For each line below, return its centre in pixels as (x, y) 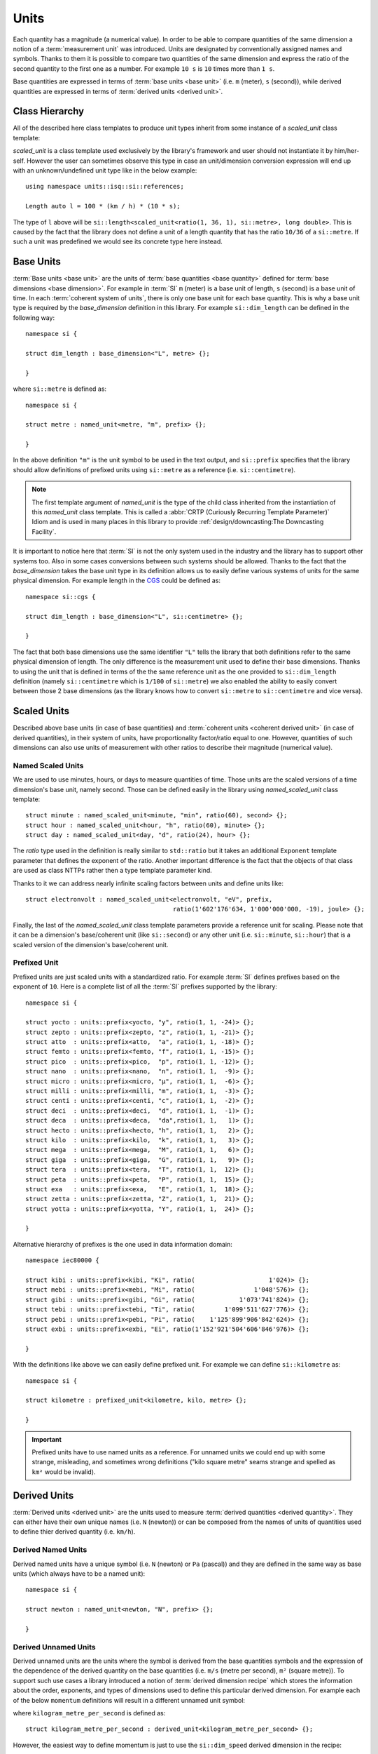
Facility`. (44, 531)
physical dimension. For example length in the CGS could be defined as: (117, 581)
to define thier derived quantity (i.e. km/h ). (74, 1532)
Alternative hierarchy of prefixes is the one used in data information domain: (122, 1244)
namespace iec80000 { (62, 1260)
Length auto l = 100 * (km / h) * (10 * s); (103, 206)
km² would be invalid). (64, 1472)
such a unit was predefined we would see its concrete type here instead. (118, 241)
